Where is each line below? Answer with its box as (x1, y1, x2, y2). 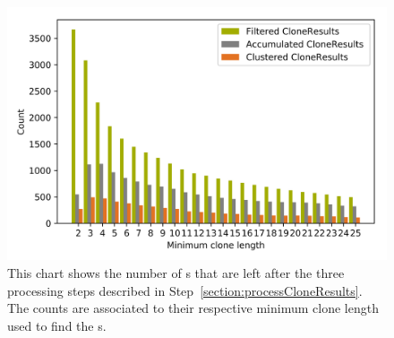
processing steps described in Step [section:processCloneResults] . (7, 281, 363, 299)
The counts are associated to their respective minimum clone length (7, 299, 379, 317)
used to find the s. (7, 316, 107, 334)
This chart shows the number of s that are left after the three (7, 263, 345, 282)
